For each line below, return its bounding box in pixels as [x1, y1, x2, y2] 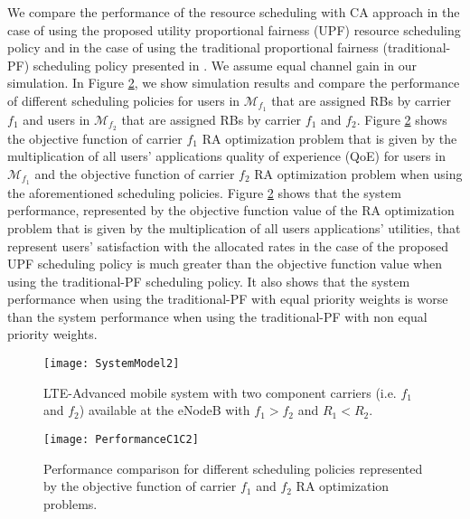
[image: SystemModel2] [43, 357, 180, 371]
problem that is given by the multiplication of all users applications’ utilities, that [7, 218, 461, 237]
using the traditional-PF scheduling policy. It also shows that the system [7, 271, 410, 290]
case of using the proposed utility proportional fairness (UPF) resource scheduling [7, 20, 461, 39]
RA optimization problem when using [254, 164, 463, 183]
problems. [43, 494, 98, 513]
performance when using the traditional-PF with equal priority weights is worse [7, 289, 448, 308]
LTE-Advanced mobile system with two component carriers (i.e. [43, 382, 397, 401]
